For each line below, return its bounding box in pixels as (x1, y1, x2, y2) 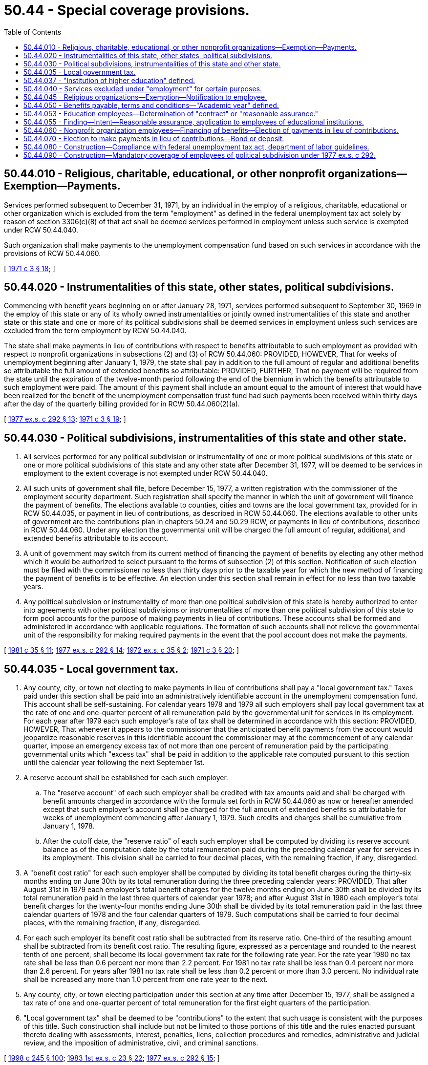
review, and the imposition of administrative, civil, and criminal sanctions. (23, 1039, 258, 1047)
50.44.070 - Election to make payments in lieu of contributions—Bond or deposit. (23, 134, 284, 143)
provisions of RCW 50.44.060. (4, 249, 101, 257)
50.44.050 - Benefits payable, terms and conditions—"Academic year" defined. (23, 101, 279, 109)
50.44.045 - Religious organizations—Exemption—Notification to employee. (23, 92, 267, 101)
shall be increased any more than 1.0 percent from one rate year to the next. (23, 975, 268, 984)
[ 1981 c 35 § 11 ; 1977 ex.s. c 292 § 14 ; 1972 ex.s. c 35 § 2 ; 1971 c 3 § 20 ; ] (4, 646, 239, 655)
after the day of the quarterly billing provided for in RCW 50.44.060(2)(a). (4, 400, 240, 408)
